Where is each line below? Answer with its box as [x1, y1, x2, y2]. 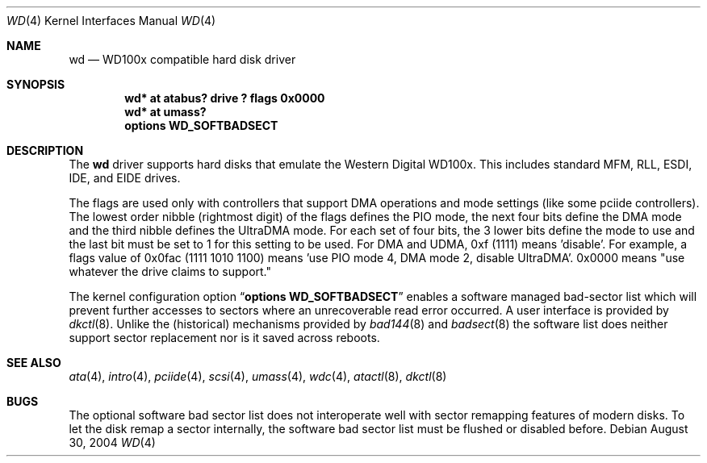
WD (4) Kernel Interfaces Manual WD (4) [6, 14, 216, 27]
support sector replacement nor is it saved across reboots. [69, 331, 380, 344]
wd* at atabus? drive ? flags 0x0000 [124, 91, 325, 105]
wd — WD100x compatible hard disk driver [69, 52, 296, 66]
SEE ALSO [6, 356, 61, 369]
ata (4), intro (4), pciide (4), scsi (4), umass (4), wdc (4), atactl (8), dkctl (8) [69, 369, 447, 383]
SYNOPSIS [6, 77, 65, 91]
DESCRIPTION [6, 144, 84, 157]
